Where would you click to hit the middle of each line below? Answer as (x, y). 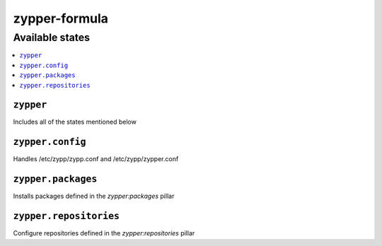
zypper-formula (61, 18)
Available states (52, 37)
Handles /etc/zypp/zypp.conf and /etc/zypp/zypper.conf (96, 159)
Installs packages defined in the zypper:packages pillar (94, 196)
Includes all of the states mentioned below (75, 122)
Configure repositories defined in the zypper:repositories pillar (104, 233)
